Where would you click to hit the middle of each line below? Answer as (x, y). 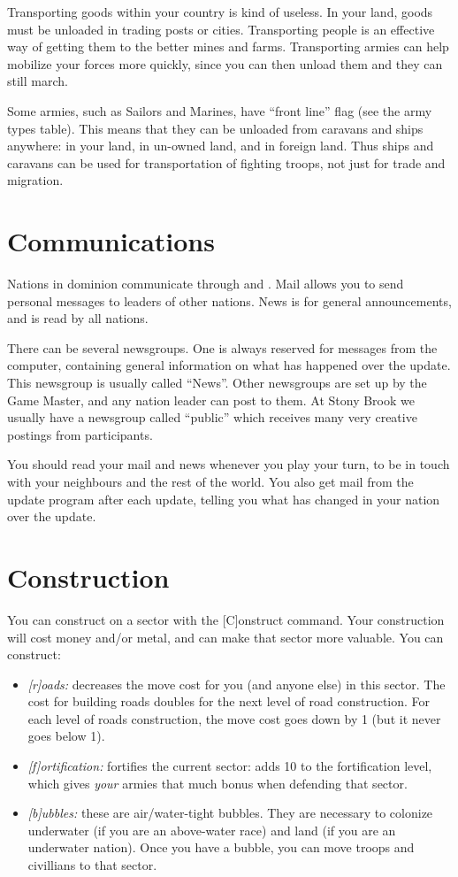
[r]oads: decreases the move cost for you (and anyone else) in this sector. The (237, 684)
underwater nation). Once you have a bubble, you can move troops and (221, 847)
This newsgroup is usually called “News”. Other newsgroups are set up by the (217, 383)
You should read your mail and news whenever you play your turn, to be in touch (229, 464)
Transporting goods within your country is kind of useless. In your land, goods (220, 12)
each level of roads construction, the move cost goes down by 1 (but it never (234, 718)
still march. (38, 81)
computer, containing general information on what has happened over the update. (229, 365)
